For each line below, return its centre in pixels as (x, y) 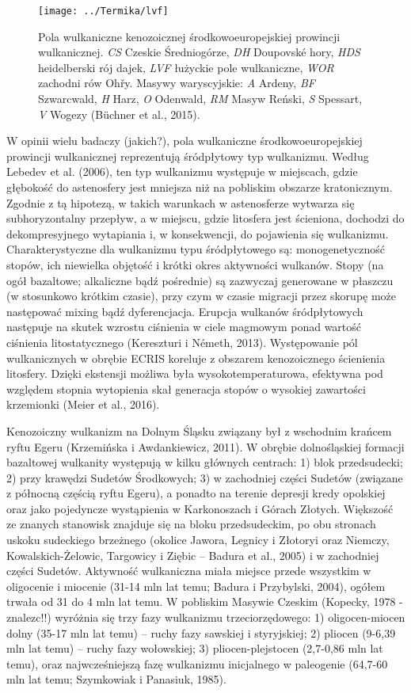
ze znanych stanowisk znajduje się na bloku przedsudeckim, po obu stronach (191, 524)
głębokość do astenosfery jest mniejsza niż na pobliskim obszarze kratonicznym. (200, 187)
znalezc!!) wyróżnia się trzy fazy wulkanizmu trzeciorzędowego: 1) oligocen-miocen (206, 617)
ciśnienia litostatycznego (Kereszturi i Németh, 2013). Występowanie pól (182, 342)
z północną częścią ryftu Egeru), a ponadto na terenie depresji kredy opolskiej (196, 493)
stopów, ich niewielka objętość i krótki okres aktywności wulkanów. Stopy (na (195, 264)
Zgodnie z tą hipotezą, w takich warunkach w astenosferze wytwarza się (181, 202)
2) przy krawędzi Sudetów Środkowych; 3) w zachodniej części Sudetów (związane (205, 477)
